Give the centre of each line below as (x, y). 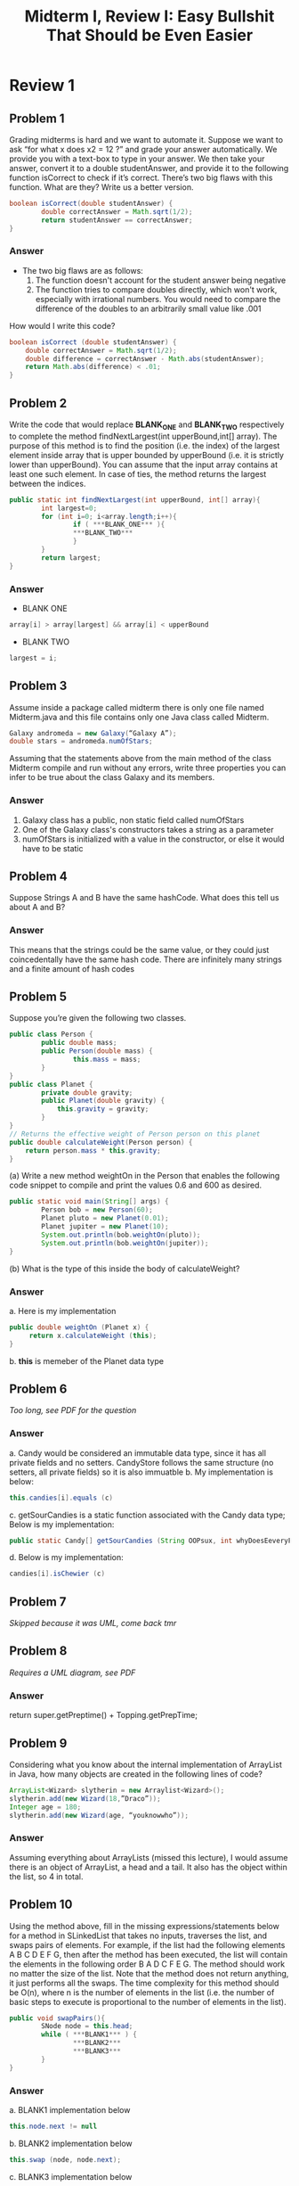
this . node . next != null (53, 2127)
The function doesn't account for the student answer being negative (161, 280)
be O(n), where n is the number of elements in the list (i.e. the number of (142, 1992)
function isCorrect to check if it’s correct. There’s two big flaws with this (141, 177)
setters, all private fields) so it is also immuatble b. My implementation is (141, 1472)
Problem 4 (39, 876)
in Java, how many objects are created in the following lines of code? (136, 1774)
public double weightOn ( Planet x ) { (79, 1327)
